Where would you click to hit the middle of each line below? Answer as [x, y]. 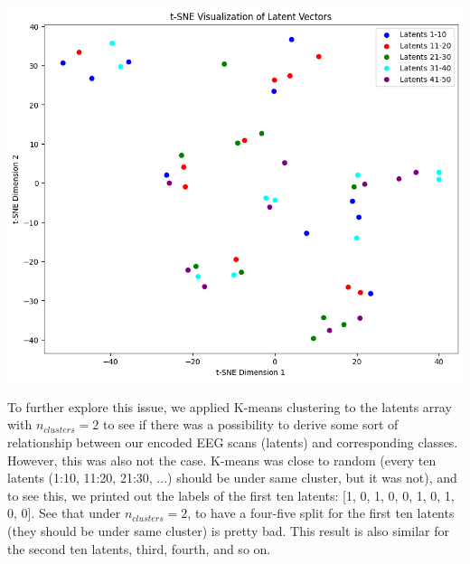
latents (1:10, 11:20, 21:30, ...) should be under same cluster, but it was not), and [232, 478]
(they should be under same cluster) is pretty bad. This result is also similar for [228, 530]
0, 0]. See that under [64, 513]
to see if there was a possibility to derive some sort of [250, 424]
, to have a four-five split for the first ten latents [321, 513]
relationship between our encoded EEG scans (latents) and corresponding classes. [233, 442]
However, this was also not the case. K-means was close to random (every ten [222, 460]
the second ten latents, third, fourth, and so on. [139, 548]
